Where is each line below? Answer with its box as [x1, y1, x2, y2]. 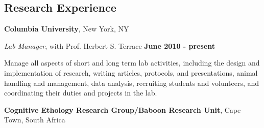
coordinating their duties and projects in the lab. [4, 87, 157, 98]
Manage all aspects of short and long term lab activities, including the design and [4, 57, 260, 68]
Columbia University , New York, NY [4, 23, 129, 34]
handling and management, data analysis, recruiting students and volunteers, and [4, 77, 259, 88]
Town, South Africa [4, 114, 65, 125]
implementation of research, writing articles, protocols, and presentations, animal [4, 67, 258, 78]
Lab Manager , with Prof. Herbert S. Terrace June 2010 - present [4, 40, 215, 51]
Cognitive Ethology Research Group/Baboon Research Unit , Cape [4, 104, 241, 115]
